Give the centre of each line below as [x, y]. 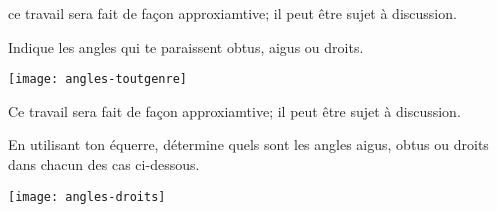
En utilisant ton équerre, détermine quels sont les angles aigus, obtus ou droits [248, 144]
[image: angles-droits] [87, 196]
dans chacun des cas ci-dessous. [104, 164]
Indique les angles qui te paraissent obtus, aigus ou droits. [186, 46]
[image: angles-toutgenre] [97, 79]
